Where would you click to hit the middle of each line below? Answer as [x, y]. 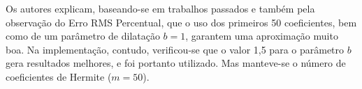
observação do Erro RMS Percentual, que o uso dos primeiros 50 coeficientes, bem [181, 22]
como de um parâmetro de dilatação [83, 36]
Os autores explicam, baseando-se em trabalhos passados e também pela [160, 8]
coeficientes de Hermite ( [59, 76]
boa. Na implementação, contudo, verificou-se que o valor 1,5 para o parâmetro [175, 49]
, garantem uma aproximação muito [262, 36]
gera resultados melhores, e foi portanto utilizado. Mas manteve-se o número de [176, 63]
